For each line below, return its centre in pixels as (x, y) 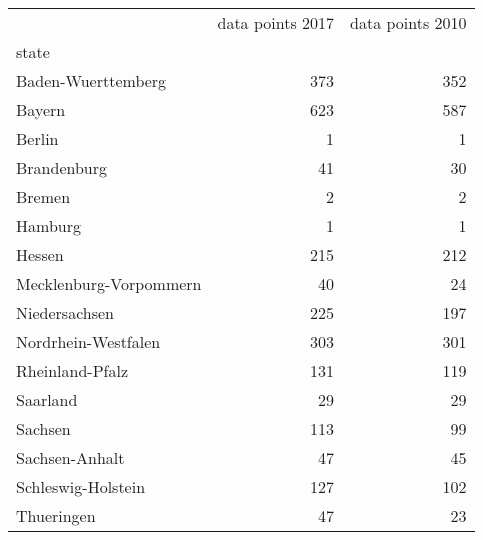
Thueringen (56, 515)
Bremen (43, 196)
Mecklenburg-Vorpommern (109, 283)
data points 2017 (276, 22)
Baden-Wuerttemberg (91, 80)
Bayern (41, 109)
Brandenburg (62, 167)
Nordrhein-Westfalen (88, 341)
